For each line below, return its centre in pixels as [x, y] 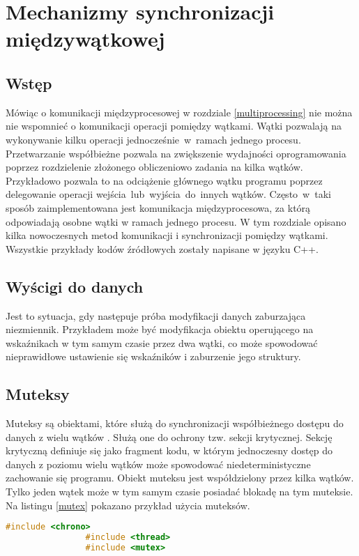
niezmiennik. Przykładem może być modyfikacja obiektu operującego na [160, 329]
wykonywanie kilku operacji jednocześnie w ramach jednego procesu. [153, 139]
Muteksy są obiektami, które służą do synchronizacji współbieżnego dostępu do [175, 423]
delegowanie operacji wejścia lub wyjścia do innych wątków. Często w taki [168, 194]
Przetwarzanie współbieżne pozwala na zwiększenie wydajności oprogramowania [176, 153]
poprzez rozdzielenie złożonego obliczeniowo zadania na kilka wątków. [154, 167]
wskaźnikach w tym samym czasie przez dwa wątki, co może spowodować [162, 342]
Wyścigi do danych [75, 286]
